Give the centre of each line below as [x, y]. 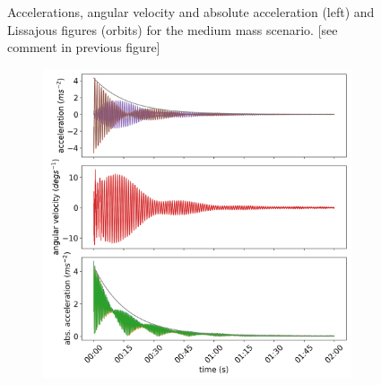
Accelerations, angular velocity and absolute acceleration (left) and [191, 12]
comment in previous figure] [84, 47]
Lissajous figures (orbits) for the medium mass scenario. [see [173, 29]
